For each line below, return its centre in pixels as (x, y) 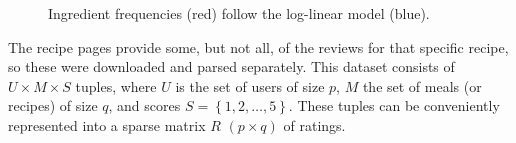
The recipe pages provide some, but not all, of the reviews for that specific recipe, (258, 46)
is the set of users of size (250, 85)
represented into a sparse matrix (107, 124)
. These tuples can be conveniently (394, 105)
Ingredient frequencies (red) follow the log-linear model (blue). (239, 13)
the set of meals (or (422, 85)
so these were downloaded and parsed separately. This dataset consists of (231, 66)
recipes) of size (53, 105)
